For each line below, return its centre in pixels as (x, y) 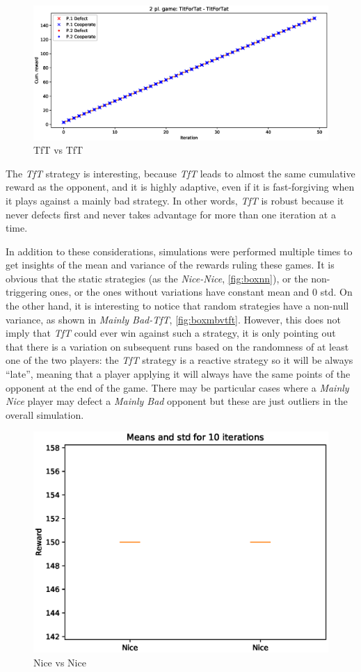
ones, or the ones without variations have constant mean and (179, 292)
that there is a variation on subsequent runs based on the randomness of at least (177, 346)
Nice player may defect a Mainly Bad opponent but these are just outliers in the (177, 401)
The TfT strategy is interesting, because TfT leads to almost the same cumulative (180, 173)
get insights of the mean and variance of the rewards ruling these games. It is (170, 265)
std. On (336, 292)
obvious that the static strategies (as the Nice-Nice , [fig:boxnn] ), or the (157, 278)
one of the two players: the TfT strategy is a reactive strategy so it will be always (179, 360)
